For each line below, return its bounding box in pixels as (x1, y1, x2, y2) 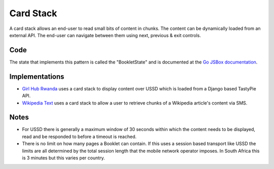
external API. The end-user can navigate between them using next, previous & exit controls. (9, 32, 201, 38)
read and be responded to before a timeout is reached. (22, 133, 137, 140)
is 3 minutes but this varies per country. (22, 155, 105, 161)
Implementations (9, 72, 64, 81)
